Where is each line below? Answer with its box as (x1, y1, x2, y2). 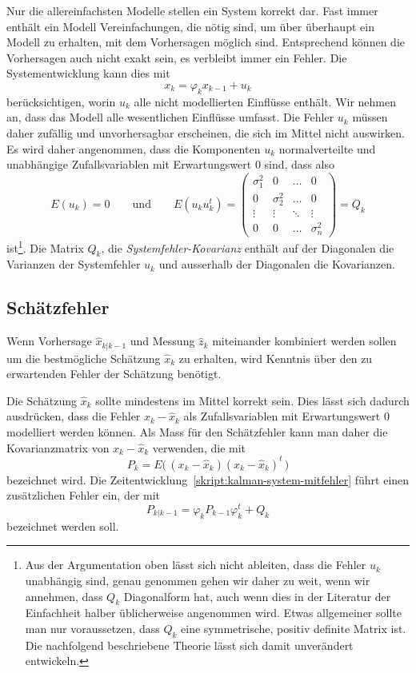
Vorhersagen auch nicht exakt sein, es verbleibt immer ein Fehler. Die (6, 49, 347, 66)
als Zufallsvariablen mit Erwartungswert (183, 408, 381, 424)
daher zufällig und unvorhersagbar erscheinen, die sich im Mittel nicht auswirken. (6, 124, 405, 141)
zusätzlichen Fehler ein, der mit (6, 487, 161, 504)
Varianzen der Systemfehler (6, 256, 141, 273)
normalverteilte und (278, 140, 376, 157)
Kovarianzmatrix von (6, 439, 110, 456)
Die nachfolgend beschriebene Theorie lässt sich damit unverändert (25, 636, 354, 653)
